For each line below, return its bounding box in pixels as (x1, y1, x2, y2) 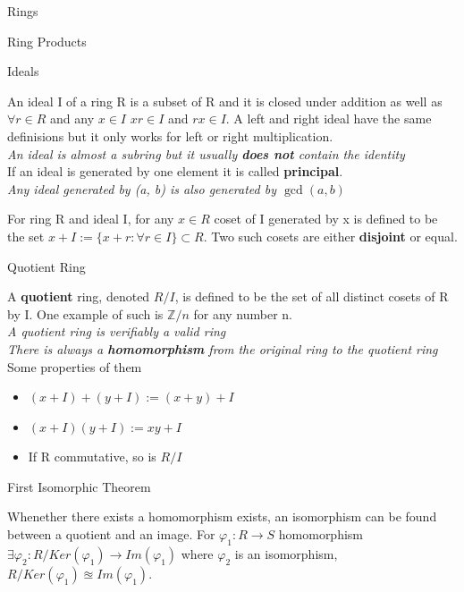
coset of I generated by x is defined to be (214, 209, 438, 228)
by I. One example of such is (7, 304, 164, 323)
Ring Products (7, 31, 87, 50)
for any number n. (193, 304, 292, 323)
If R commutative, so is (28, 447, 156, 466)
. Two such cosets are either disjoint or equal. (203, 226, 458, 245)
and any (50, 109, 95, 128)
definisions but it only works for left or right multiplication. (7, 126, 333, 145)
